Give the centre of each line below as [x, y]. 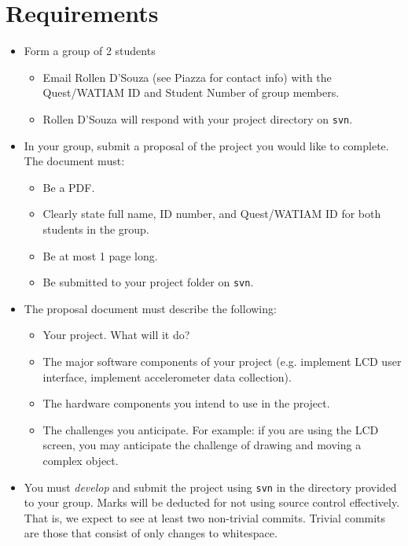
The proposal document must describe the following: [150, 308]
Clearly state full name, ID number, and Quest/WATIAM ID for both [212, 214]
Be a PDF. [69, 187]
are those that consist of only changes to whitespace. [151, 533]
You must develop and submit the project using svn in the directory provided [210, 487]
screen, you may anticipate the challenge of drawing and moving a [202, 445]
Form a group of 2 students [90, 51]
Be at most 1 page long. [100, 255]
